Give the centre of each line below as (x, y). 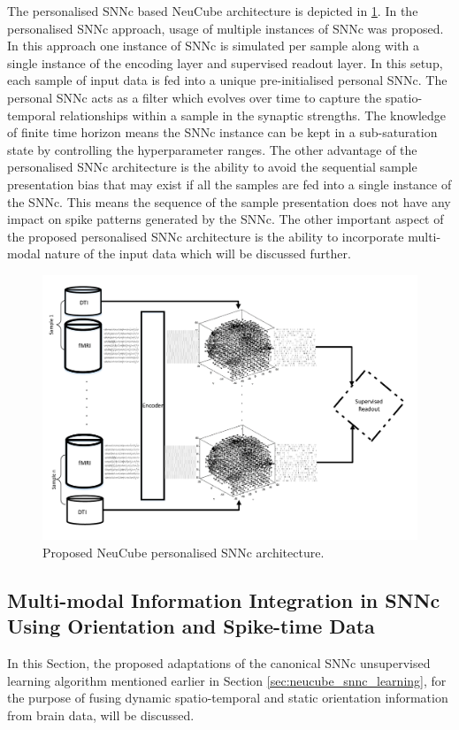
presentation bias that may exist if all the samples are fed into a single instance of (229, 184)
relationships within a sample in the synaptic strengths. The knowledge (253, 115)
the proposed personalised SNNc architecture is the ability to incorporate (206, 236)
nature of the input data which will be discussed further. (198, 254)
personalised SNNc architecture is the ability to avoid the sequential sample (212, 167)
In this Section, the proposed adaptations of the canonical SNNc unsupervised (219, 663)
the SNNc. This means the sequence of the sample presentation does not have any (229, 201)
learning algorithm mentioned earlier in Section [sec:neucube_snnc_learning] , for (227, 680)
